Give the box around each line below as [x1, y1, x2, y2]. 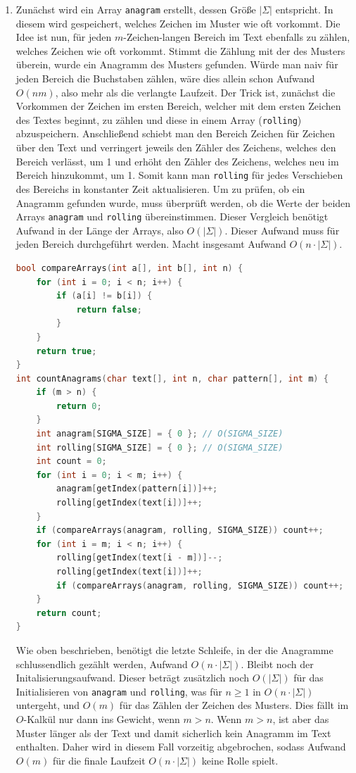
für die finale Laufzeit [52, 753, 146, 767]
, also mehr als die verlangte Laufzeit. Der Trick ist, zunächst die [55, 84, 336, 99]
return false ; [76, 304, 142, 315]
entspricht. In [275, 2, 333, 16]
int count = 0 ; [36, 456, 107, 467]
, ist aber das [272, 712, 329, 726]
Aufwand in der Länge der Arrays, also [15, 222, 184, 237]
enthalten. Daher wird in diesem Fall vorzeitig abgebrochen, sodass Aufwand [15, 739, 346, 754]
